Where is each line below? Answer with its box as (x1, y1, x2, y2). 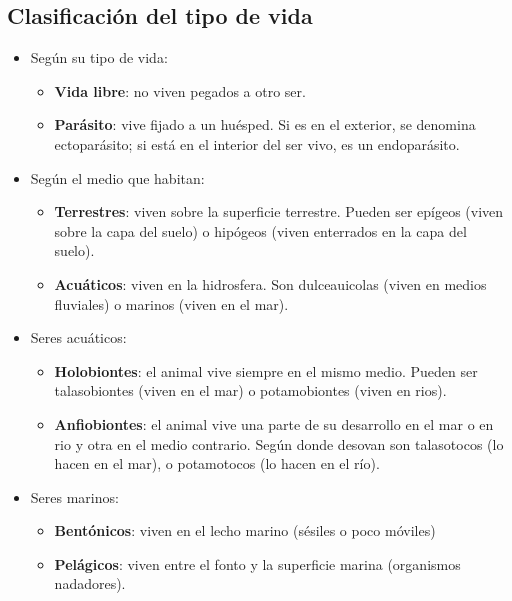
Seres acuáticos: (30, 327, 127, 348)
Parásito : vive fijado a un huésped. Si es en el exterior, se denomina (54, 114, 476, 135)
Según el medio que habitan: (30, 167, 205, 188)
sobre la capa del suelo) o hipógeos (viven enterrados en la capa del (54, 220, 467, 241)
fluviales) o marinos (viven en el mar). (54, 293, 289, 314)
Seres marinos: (30, 486, 119, 507)
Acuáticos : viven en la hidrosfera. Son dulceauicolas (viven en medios (54, 273, 487, 294)
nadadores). (54, 573, 126, 594)
